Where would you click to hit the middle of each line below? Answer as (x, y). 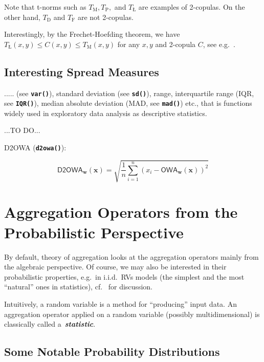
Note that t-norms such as (45, 7)
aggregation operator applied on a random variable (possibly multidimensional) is (132, 314)
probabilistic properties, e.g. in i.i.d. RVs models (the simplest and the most (124, 276)
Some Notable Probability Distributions (112, 352)
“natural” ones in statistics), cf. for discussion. (78, 287)
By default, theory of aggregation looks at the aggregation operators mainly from (131, 256)
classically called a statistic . (50, 324)
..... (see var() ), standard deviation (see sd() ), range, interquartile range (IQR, (129, 93)
